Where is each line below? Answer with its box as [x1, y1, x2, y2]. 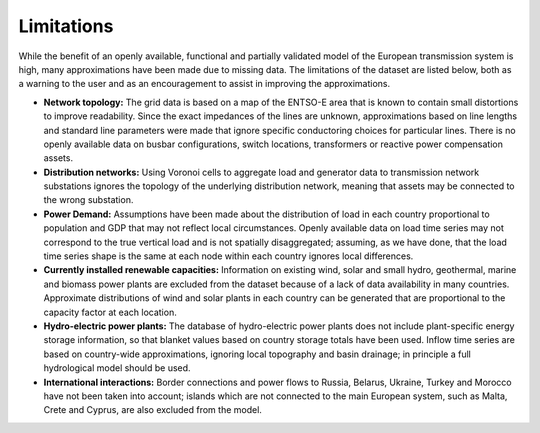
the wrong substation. [43, 194, 134, 206]
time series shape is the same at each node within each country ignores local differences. [43, 250, 414, 262]
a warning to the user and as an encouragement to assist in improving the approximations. [18, 78, 390, 90]
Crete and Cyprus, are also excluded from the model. [43, 404, 262, 416]
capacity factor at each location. [43, 306, 177, 318]
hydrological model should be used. [43, 362, 191, 374]
